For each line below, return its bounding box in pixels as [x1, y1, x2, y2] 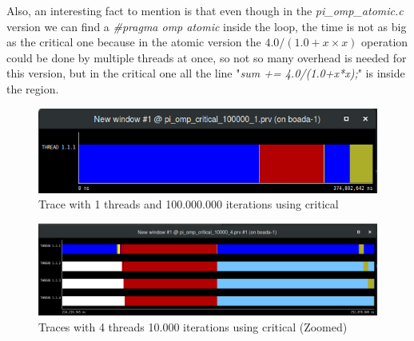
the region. [6, 80, 59, 97]
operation [361, 34, 408, 50]
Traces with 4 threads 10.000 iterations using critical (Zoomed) [38, 318, 348, 335]
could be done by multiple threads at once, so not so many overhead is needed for [6, 49, 407, 65]
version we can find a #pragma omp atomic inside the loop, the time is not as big [6, 18, 407, 34]
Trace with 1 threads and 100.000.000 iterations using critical [38, 196, 339, 212]
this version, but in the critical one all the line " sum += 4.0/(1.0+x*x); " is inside [6, 65, 405, 81]
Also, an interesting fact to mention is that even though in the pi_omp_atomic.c [6, 2, 404, 18]
